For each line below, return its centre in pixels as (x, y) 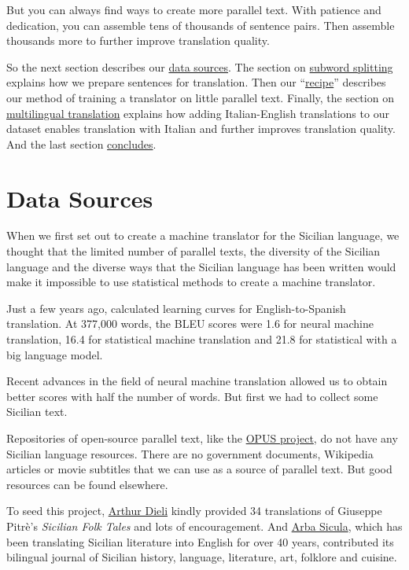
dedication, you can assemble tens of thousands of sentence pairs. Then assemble (201, 25)
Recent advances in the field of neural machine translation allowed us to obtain (197, 381)
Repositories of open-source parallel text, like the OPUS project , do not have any (202, 438)
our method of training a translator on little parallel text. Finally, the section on (200, 97)
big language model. (55, 354)
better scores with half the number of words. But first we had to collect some (192, 396)
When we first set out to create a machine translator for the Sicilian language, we (203, 235)
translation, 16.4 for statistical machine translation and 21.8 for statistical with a (202, 339)
